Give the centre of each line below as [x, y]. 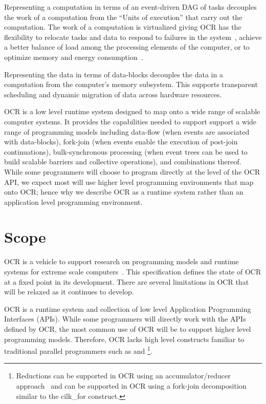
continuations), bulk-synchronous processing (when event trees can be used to [126, 151]
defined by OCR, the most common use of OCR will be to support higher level [128, 328]
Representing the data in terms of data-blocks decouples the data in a [114, 74]
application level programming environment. [73, 201]
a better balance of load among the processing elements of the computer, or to [127, 47]
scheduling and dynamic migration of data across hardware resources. [113, 94]
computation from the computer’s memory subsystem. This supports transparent [131, 84]
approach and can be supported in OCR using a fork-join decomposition [131, 386]
